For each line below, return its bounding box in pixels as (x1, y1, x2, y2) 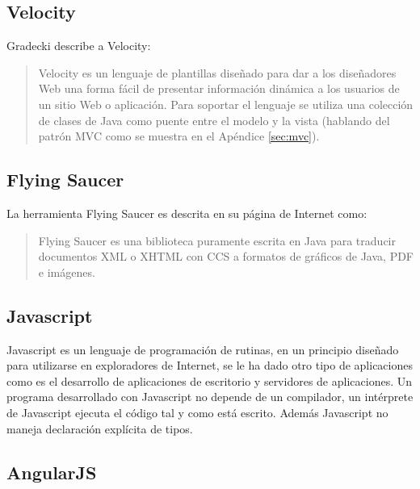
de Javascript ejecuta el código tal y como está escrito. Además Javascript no (6, 403, 388, 420)
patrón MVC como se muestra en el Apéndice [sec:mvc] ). (38, 127, 320, 144)
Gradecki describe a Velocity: (6, 37, 151, 54)
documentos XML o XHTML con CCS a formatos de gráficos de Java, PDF (38, 248, 414, 265)
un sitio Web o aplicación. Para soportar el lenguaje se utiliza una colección (38, 95, 414, 112)
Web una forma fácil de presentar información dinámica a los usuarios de (38, 80, 400, 97)
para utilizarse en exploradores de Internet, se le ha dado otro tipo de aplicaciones (6, 357, 413, 374)
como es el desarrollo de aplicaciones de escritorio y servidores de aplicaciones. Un (6, 372, 412, 389)
